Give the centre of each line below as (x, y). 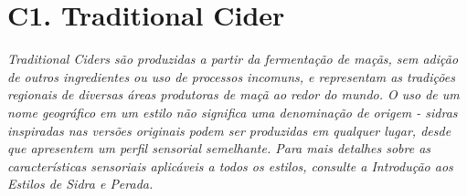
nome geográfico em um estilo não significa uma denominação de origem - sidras (233, 112)
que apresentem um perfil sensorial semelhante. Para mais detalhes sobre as (219, 148)
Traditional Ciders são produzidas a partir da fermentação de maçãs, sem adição (233, 59)
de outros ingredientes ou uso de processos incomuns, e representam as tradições (231, 76)
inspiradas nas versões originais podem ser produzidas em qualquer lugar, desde (229, 130)
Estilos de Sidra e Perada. (80, 184)
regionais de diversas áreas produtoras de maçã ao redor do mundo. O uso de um (233, 94)
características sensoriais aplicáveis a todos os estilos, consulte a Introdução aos (230, 165)
